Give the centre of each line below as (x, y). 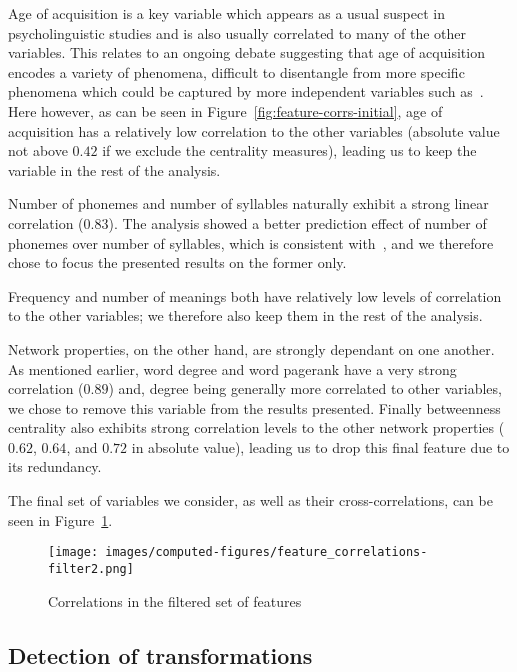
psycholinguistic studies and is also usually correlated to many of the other (237, 32)
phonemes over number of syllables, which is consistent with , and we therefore (251, 242)
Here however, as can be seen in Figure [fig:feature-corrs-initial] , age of (225, 110)
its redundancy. (55, 466)
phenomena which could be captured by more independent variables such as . (246, 91)
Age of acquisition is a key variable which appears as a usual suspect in (226, 13)
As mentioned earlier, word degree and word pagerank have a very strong (232, 368)
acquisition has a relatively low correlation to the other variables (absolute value (254, 130)
